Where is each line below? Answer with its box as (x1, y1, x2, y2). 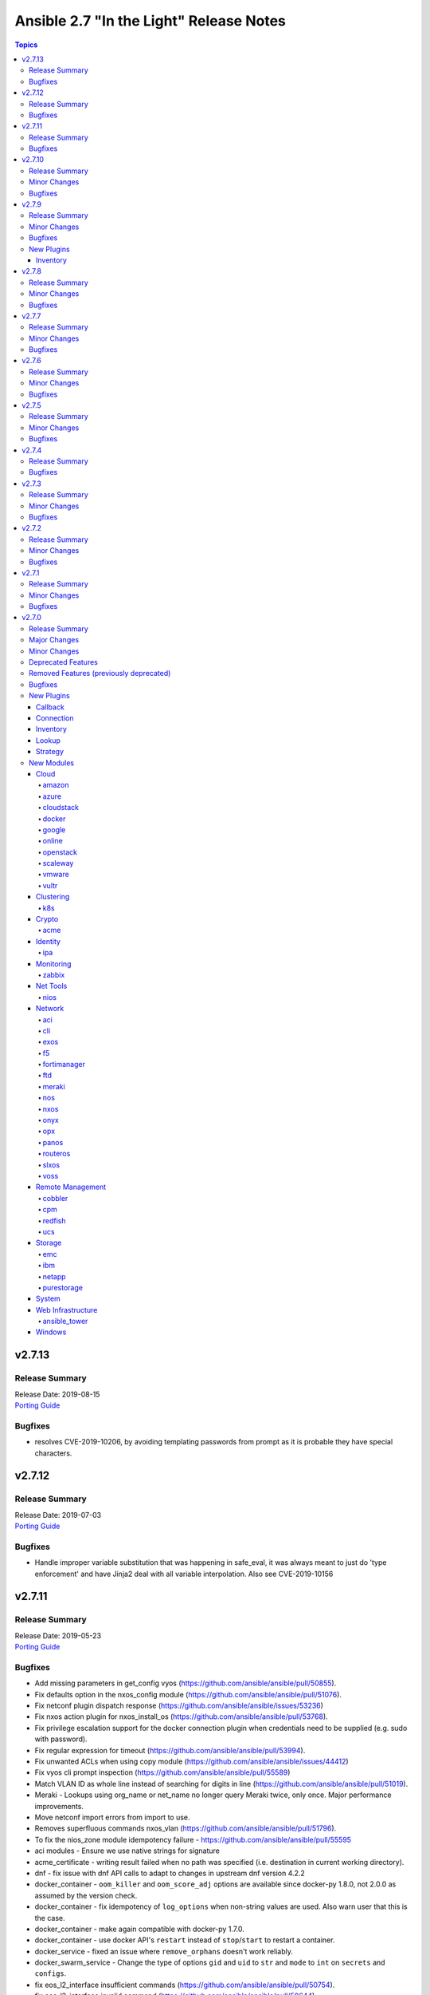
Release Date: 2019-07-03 (14, 1510, 102, 1519)
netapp (42, 1271, 67, 1281)
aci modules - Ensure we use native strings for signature (34, 1846, 221, 1855)
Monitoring (36, 958, 72, 969)
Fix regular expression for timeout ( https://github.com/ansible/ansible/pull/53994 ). (34, 1745, 306, 1755)
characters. (34, 1448, 72, 1458)
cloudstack (42, 803, 80, 812)
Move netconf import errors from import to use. (34, 1812, 190, 1822)
